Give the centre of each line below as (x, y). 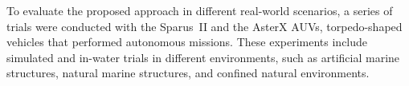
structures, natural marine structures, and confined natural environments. (188, 73)
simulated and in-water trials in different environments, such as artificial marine (203, 57)
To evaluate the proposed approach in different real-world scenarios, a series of (200, 10)
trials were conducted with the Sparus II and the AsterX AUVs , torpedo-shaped (204, 26)
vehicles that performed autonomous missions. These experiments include (187, 42)
